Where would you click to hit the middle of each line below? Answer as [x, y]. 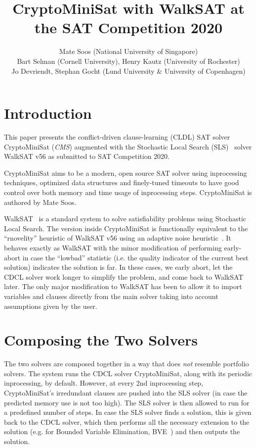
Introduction [48, 113]
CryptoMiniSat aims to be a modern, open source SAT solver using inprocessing [126, 173]
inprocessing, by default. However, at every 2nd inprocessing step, [104, 383]
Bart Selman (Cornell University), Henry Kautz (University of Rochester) [128, 61]
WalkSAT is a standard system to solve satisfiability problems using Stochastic [125, 219]
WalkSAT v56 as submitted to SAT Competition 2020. [87, 156]
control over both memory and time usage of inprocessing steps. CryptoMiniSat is [128, 192]
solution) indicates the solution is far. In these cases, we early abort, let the [118, 267]
